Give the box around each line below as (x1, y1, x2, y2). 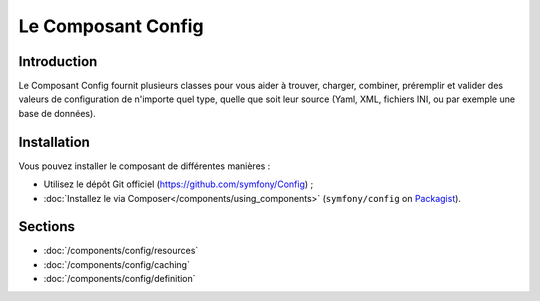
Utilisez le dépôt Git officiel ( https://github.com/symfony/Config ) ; (43, 178, 314, 190)
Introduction (18, 53, 98, 70)
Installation (18, 133, 90, 150)
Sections (18, 218, 75, 235)
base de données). (18, 107, 97, 119)
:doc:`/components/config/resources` (43, 245, 199, 257)
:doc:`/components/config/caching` (43, 258, 190, 270)
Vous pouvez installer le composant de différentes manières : (18, 160, 271, 172)
